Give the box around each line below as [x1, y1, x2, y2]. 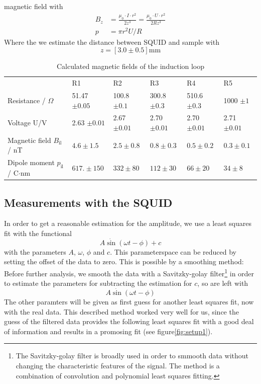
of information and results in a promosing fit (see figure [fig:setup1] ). [4, 326, 213, 336]
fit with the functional [4, 227, 72, 238]
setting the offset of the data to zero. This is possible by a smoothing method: [4, 256, 244, 267]
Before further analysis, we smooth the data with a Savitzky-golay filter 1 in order [4, 266, 254, 278]
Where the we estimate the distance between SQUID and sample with [4, 36, 219, 47]
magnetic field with [4, 1, 63, 11]
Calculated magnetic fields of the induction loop [56, 61, 205, 71]
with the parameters [4, 246, 66, 257]
